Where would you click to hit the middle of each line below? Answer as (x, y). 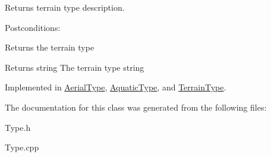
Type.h (18, 127)
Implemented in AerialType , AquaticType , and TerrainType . (116, 87)
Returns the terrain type (50, 47)
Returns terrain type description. (65, 7)
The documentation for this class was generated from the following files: (136, 107)
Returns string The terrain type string (75, 67)
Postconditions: (33, 27)
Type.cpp (22, 147)
